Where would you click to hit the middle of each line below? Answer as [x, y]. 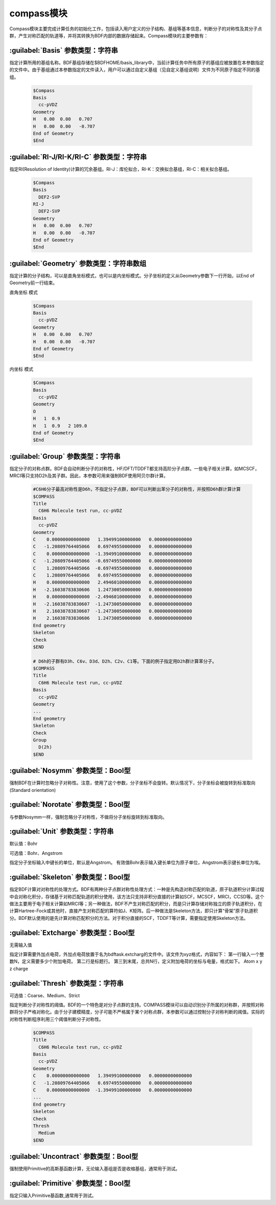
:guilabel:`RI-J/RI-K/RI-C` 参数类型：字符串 [78, 157]
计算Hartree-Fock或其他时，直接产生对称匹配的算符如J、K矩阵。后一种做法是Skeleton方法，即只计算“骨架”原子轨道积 [134, 911]
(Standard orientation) [33, 790]
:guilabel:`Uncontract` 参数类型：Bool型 [74, 1157]
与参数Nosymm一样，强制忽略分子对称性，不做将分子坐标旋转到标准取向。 [88, 817]
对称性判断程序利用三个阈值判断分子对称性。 [56, 1019]
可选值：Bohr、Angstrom [36, 853]
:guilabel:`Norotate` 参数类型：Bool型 [70, 804]
